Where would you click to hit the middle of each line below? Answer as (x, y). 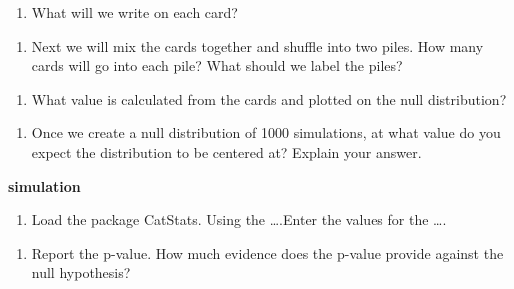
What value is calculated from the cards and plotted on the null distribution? (269, 98)
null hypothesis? (81, 272)
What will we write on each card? (134, 12)
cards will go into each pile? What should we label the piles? (217, 65)
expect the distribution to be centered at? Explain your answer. (226, 151)
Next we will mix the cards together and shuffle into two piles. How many (257, 45)
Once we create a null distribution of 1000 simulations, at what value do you (266, 132)
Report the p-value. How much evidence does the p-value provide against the (267, 252)
